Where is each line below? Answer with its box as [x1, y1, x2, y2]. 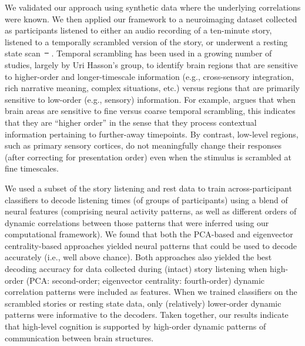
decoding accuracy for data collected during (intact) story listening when [5, 263, 267, 275]
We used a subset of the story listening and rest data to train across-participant [5, 182, 292, 194]
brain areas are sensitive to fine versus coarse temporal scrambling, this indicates [5, 105, 296, 117]
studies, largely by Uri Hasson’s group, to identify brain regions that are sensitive [5, 58, 298, 70]
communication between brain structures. [5, 331, 154, 344]
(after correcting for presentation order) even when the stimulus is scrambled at [5, 150, 291, 163]
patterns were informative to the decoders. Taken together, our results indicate [5, 308, 289, 321]
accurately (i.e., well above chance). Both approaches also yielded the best [5, 251, 272, 263]
